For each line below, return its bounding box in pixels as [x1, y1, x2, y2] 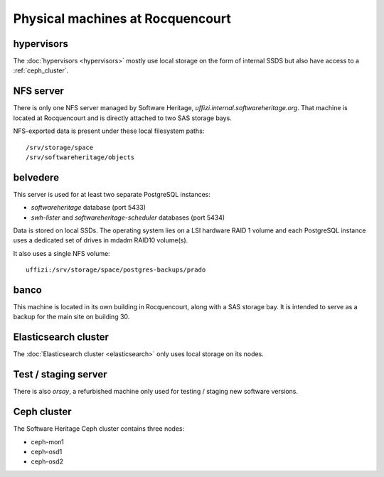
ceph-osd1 [31, 447, 63, 456]
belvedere [13, 171, 60, 183]
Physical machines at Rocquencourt [13, 11, 231, 26]
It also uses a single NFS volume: [13, 249, 110, 257]
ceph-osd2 [31, 457, 64, 466]
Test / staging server [13, 368, 107, 380]
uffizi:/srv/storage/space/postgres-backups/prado [26, 266, 206, 274]
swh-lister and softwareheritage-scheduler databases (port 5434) [31, 213, 225, 222]
